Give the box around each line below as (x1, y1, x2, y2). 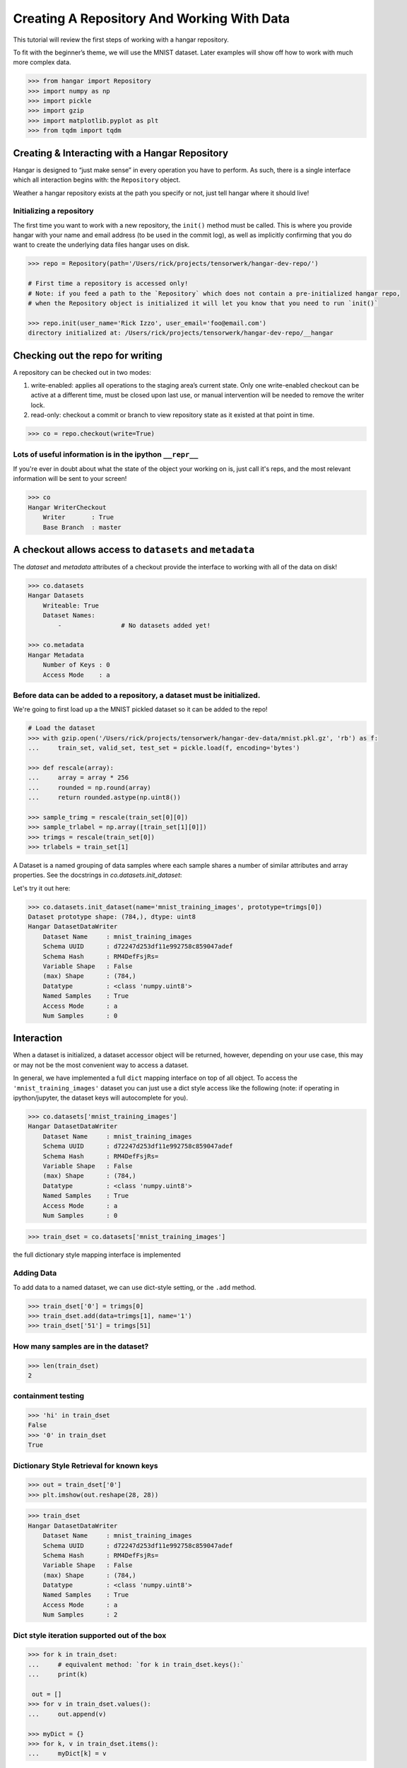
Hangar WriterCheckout (28, 503, 107, 511)
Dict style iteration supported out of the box (13, 1630, 167, 1640)
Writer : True (42, 513, 114, 521)
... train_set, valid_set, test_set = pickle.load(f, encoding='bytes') (28, 744, 300, 752)
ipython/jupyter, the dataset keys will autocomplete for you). (13, 1093, 189, 1103)
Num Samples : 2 (42, 1611, 118, 1619)
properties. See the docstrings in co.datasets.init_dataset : (13, 871, 182, 880)
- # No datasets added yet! (57, 621, 211, 629)
